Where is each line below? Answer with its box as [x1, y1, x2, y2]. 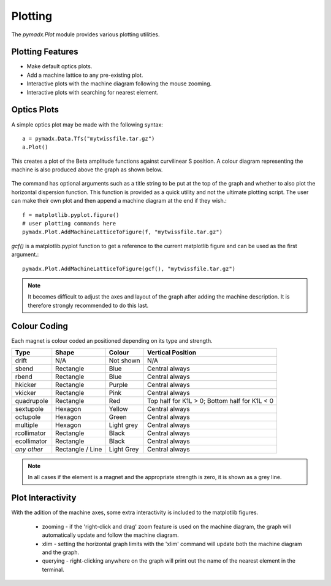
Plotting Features [11, 47, 79, 57]
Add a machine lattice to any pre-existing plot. [26, 71, 143, 79]
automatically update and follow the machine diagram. [42, 531, 179, 539]
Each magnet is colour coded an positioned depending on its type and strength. [11, 337, 213, 344]
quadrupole [15, 397, 48, 405]
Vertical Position [147, 348, 196, 357]
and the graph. [42, 549, 80, 556]
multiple [15, 421, 39, 429]
